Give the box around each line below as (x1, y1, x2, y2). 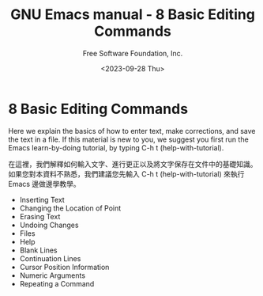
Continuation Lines (19, 253, 81, 263)
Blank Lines (19, 245, 58, 255)
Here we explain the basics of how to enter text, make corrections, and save (8, 126, 256, 135)
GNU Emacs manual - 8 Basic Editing (10, 6, 255, 24)
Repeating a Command (19, 279, 95, 288)
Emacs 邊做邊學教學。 (8, 179, 81, 188)
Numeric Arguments (19, 271, 85, 280)
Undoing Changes (19, 220, 79, 230)
